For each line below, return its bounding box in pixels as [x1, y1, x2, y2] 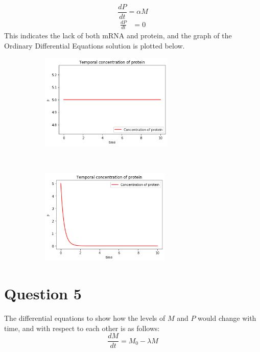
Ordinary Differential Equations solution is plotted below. [4, 40, 185, 51]
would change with [198, 313, 256, 323]
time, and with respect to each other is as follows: [4, 322, 160, 333]
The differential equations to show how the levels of [4, 313, 166, 323]
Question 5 [4, 283, 82, 304]
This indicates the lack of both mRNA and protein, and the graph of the [4, 30, 232, 41]
